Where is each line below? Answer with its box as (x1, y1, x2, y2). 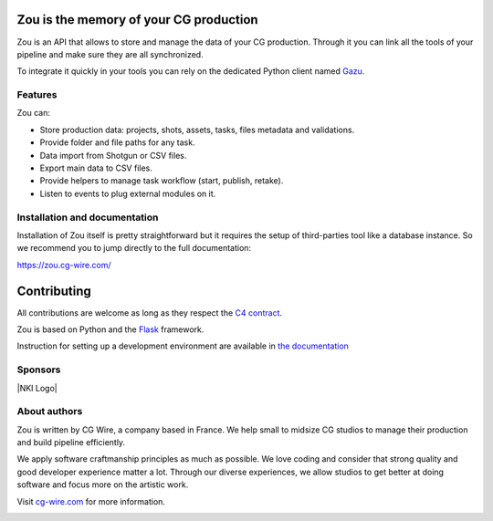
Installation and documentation (16, 211, 159, 224)
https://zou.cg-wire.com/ (16, 259, 111, 270)
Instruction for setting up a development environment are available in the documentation (16, 340, 349, 351)
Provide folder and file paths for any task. (39, 137, 195, 148)
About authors (16, 405, 83, 418)
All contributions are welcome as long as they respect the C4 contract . (16, 307, 283, 318)
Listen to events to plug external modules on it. (39, 188, 216, 199)
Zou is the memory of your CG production (16, 12, 259, 27)
